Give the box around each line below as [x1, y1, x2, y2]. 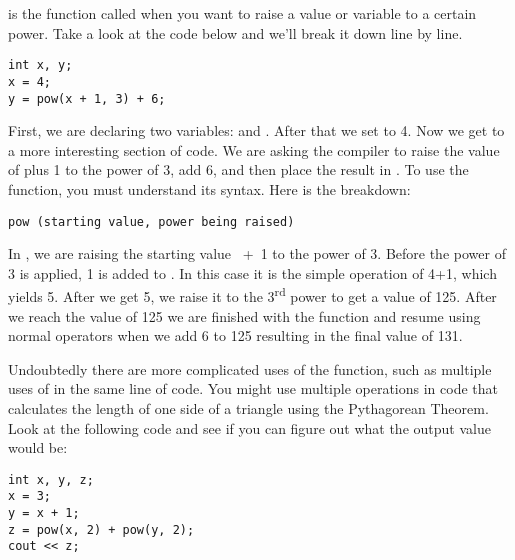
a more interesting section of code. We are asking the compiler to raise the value [8, 139, 500, 160]
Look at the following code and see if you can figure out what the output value [8, 417, 491, 438]
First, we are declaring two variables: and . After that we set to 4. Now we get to [8, 120, 505, 141]
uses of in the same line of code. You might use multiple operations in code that [8, 378, 499, 399]
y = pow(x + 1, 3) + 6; [8, 91, 166, 106]
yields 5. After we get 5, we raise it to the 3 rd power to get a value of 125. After [8, 283, 497, 307]
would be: [8, 437, 68, 458]
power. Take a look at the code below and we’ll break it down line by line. [8, 22, 463, 43]
